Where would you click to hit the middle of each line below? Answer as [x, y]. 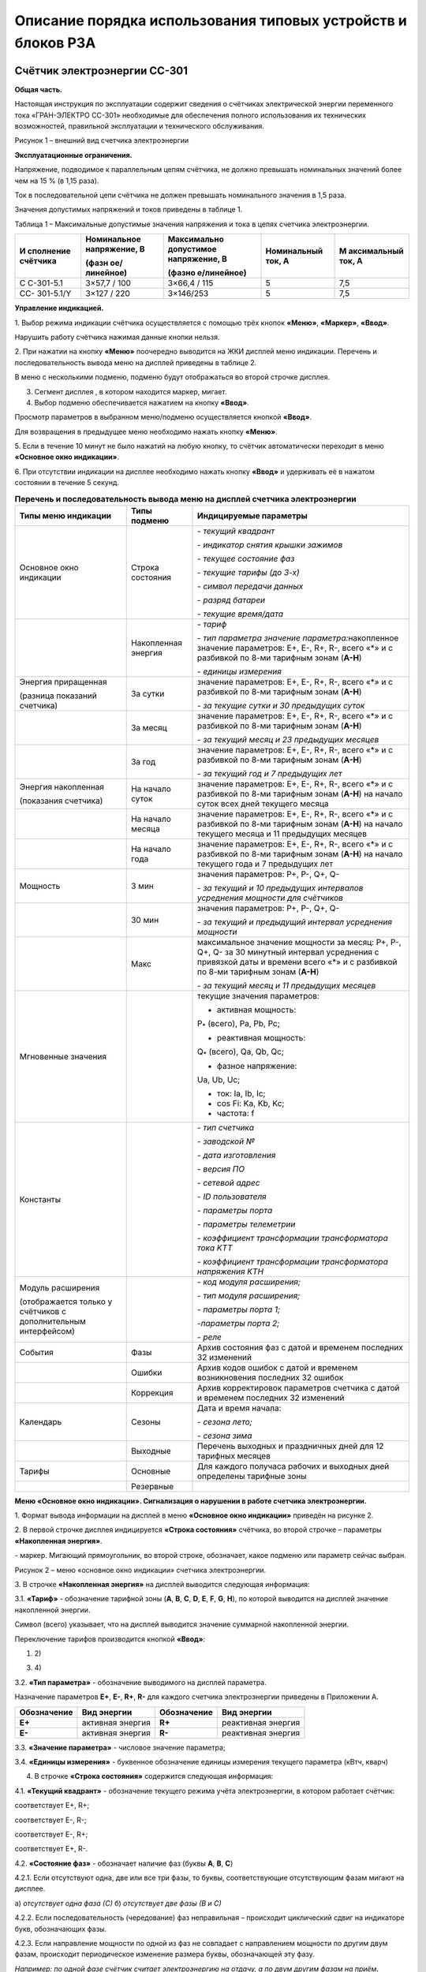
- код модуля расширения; [249, 1282]
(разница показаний [58, 696]
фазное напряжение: [257, 1066]
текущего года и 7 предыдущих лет [265, 864]
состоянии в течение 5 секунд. [67, 483]
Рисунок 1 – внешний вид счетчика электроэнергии [102, 140]
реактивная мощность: [262, 1037]
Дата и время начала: [239, 1408]
